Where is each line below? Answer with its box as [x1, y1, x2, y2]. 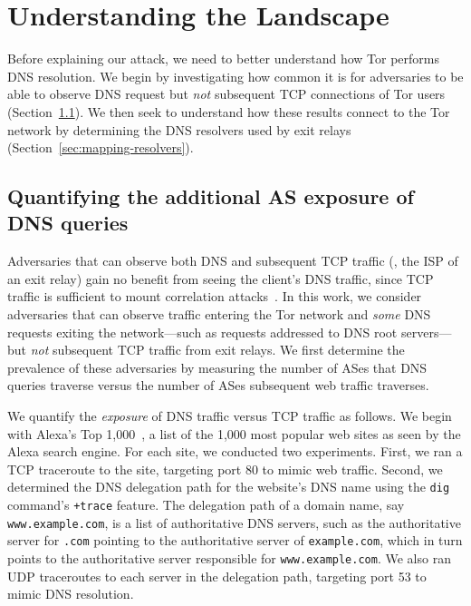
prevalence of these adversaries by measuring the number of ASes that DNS [7, 357, 428, 376]
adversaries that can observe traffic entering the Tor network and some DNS [7, 305, 431, 324]
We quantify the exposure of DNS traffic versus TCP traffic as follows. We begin [7, 406, 452, 425]
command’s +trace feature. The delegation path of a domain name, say [7, 495, 405, 514]
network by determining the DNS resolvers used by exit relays [7, 120, 351, 139]
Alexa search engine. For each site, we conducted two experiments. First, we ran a [7, 442, 463, 461]
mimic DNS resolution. [7, 584, 134, 603]
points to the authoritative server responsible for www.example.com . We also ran [7, 549, 451, 568]
